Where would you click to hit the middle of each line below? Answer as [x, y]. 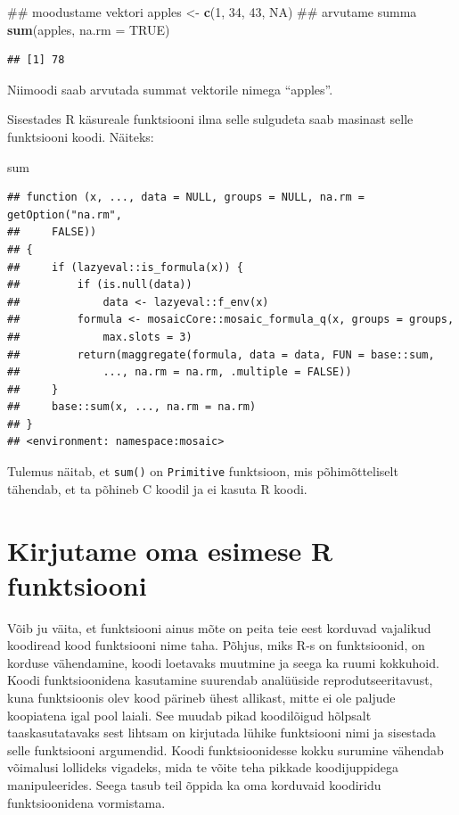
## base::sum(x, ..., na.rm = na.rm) [132, 407]
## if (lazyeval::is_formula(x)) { [125, 267]
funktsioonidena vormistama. [86, 802]
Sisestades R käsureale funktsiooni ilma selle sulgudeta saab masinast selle [210, 119]
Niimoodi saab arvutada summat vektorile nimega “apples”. [170, 89]
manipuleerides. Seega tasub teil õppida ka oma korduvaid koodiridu [194, 784]
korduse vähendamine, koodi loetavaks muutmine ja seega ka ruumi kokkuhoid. [223, 662]
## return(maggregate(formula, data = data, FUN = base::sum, [221, 354]
